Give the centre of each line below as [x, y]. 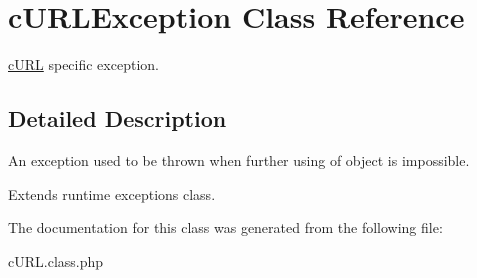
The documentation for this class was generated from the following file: [225, 227]
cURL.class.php [56, 260]
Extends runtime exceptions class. [112, 193]
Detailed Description [117, 118]
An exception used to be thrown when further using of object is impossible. [239, 159]
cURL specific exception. [83, 64]
